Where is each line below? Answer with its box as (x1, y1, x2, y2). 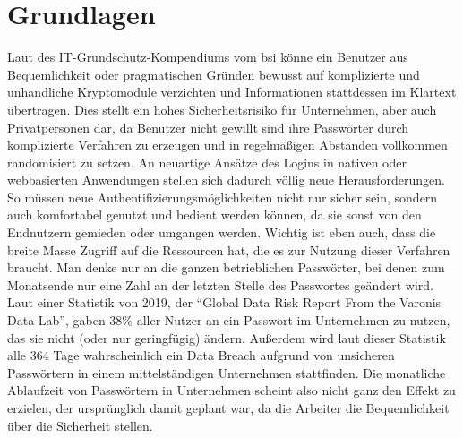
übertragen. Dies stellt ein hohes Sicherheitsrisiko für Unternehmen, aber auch (7, 99, 437, 118)
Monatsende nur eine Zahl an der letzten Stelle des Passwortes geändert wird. (7, 275, 433, 294)
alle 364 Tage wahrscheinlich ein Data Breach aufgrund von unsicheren (7, 346, 395, 365)
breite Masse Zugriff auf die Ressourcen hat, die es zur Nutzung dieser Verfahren (7, 240, 450, 259)
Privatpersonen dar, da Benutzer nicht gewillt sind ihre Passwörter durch (7, 117, 409, 136)
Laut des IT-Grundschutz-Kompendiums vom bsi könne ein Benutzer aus (7, 47, 408, 66)
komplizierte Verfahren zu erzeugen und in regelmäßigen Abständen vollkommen (7, 135, 448, 154)
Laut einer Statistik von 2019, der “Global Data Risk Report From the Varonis (7, 293, 442, 312)
